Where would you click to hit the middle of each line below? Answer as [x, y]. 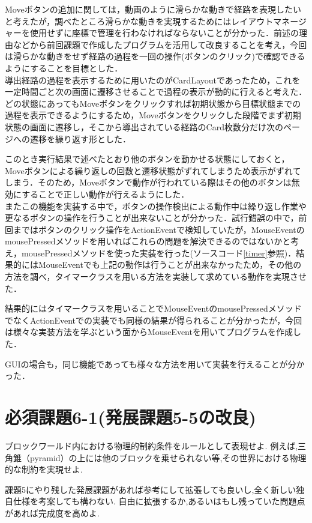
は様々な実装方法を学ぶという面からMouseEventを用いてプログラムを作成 [149, 332]
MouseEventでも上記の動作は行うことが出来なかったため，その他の [170, 265]
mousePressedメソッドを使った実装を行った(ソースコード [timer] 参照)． [159, 252]
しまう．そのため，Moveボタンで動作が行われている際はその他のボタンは [148, 182]
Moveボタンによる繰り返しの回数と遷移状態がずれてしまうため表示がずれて [153, 170]
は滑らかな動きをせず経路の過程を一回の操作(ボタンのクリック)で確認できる [155, 56]
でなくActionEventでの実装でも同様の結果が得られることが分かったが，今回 [154, 320]
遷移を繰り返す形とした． [80, 138]
